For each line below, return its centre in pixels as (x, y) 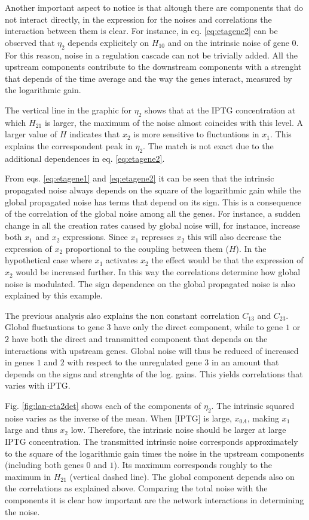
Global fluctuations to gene (54, 327)
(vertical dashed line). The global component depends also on (182, 476)
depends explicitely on (108, 42)
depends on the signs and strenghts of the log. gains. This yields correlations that (154, 373)
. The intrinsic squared (253, 406)
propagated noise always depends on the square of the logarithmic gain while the (153, 190)
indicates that (95, 134)
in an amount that (245, 362)
